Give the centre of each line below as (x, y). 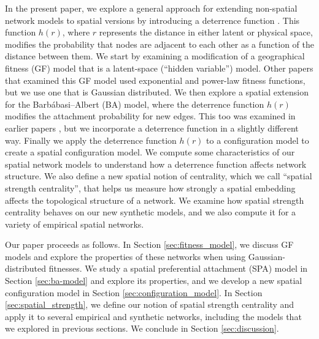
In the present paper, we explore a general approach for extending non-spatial (151, 8)
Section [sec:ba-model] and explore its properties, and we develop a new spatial (154, 281)
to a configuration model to (258, 140)
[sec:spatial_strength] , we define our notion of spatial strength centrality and (150, 304)
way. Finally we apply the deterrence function (91, 140)
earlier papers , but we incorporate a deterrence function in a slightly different (152, 128)
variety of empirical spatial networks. (75, 224)
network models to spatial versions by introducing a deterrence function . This (152, 20)
